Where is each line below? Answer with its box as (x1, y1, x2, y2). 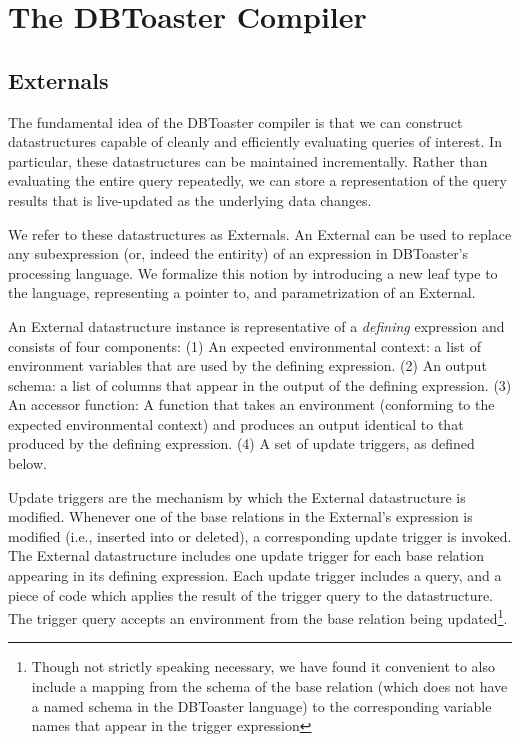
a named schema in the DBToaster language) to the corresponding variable (31, 695, 492, 716)
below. (8, 453, 47, 474)
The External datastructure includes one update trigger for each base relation (8, 545, 484, 566)
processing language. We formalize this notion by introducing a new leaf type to (8, 262, 498, 283)
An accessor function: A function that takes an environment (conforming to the (8, 394, 495, 415)
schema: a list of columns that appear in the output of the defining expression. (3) (8, 374, 512, 395)
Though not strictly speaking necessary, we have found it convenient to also (31, 656, 496, 677)
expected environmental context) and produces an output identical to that (8, 413, 464, 434)
